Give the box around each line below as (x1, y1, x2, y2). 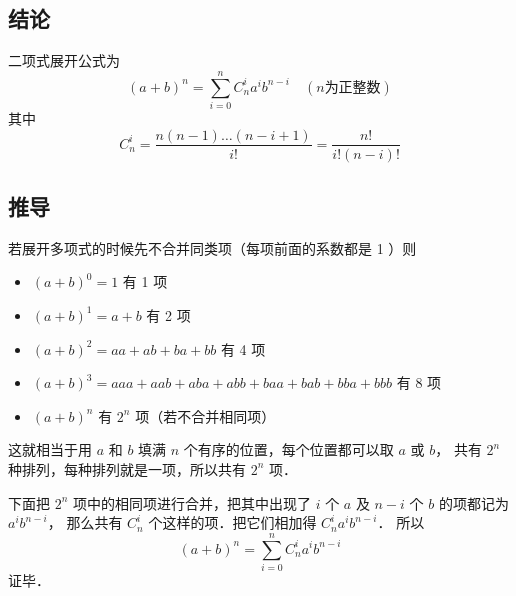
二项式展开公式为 (8, 50, 120, 71)
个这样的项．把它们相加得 (148, 512, 317, 533)
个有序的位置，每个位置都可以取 (183, 439, 394, 460)
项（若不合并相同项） (135, 405, 276, 426)
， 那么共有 (47, 512, 123, 533)
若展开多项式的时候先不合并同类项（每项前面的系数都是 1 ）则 (8, 237, 417, 258)
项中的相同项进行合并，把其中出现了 (73, 492, 312, 513)
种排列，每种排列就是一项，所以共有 (8, 458, 246, 479)
